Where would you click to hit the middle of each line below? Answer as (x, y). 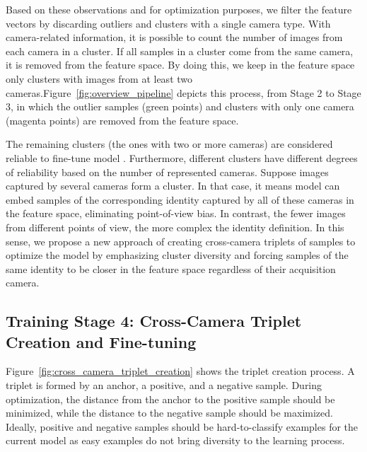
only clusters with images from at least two (99, 78)
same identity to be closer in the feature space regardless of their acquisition (171, 268)
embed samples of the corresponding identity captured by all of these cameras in (180, 199)
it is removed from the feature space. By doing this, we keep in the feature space (180, 65)
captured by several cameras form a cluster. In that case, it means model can (173, 186)
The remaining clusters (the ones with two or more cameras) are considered (169, 144)
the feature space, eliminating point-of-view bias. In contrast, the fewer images (176, 213)
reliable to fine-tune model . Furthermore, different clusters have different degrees (182, 157)
